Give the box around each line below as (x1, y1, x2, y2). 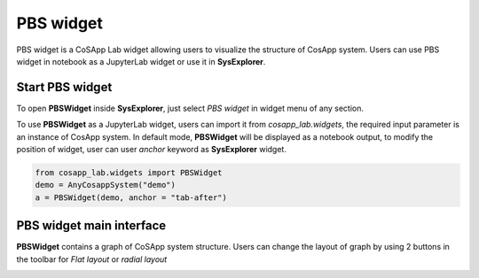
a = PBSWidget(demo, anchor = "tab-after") (35, 192, 228, 203)
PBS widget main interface (16, 218, 167, 234)
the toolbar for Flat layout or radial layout (16, 253, 168, 265)
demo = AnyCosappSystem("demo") (35, 180, 177, 190)
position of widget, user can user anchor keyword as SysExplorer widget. (16, 144, 287, 155)
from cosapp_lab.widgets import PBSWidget (35, 168, 223, 177)
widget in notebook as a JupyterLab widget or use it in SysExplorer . (16, 56, 266, 66)
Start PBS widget (16, 80, 113, 95)
